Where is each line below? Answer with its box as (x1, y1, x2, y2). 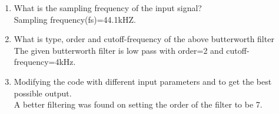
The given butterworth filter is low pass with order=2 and (14, 44, 224, 56)
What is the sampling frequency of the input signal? (14, 2, 202, 13)
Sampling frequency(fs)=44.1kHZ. (14, 13, 136, 25)
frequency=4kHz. (14, 56, 76, 68)
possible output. (14, 87, 72, 99)
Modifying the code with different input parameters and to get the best (14, 75, 272, 87)
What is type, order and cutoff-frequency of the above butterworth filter (14, 33, 274, 45)
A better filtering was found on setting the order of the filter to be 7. (14, 98, 263, 110)
